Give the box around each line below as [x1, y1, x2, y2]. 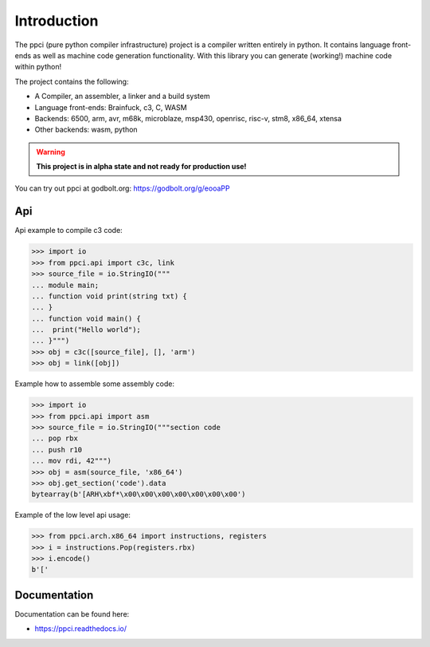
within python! [14, 62, 62, 72]
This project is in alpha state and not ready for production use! [36, 162, 247, 172]
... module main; [31, 280, 100, 290]
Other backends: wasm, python [34, 124, 139, 135]
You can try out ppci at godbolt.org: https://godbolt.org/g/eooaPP [14, 183, 230, 193]
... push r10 [31, 445, 83, 454]
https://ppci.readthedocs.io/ [34, 624, 127, 633]
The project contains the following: [14, 77, 129, 86]
